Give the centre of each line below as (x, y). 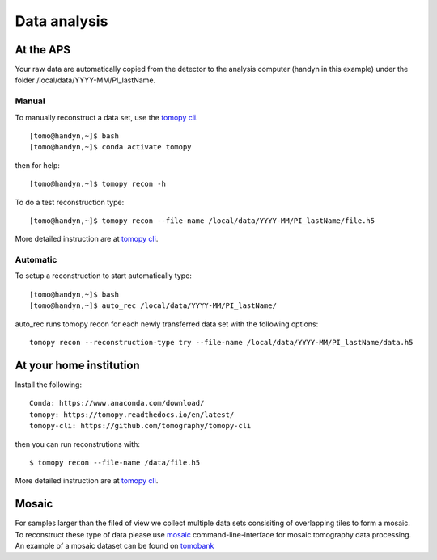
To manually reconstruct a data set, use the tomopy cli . (106, 117)
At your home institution (78, 365)
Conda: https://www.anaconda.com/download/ (117, 403)
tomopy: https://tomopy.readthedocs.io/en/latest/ (132, 415)
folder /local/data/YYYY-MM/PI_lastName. (85, 80)
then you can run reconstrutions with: (78, 444)
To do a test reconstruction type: (70, 202)
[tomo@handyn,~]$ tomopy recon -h (98, 184)
